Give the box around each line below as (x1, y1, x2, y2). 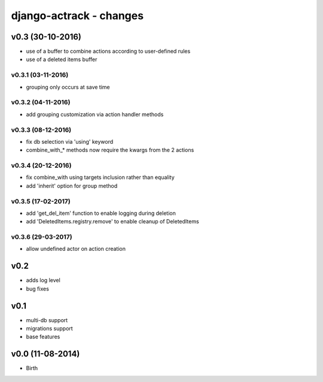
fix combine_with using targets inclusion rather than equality (26, 174, 175, 181)
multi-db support (26, 316, 68, 323)
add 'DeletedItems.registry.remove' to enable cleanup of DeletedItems (26, 218, 200, 225)
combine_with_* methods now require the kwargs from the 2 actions (26, 147, 194, 154)
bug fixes (26, 285, 49, 292)
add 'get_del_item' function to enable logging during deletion (26, 210, 176, 217)
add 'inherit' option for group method (26, 182, 118, 189)
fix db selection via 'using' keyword (26, 138, 114, 145)
